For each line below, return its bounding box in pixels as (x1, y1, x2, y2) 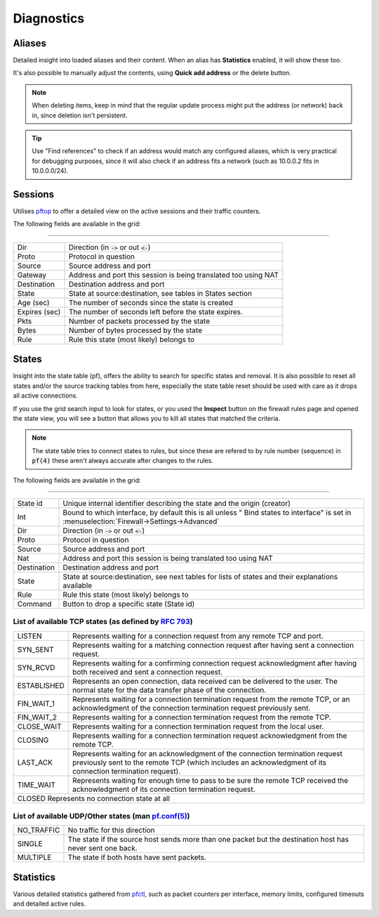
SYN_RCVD (17, 663, 55, 672)
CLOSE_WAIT (17, 721, 62, 731)
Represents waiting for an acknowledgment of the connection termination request (72, 748, 343, 758)
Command (17, 599, 52, 609)
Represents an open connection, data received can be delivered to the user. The (72, 676, 338, 686)
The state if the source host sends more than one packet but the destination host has (67, 835, 349, 845)
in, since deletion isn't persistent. (32, 111, 128, 119)
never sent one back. (67, 843, 138, 853)
